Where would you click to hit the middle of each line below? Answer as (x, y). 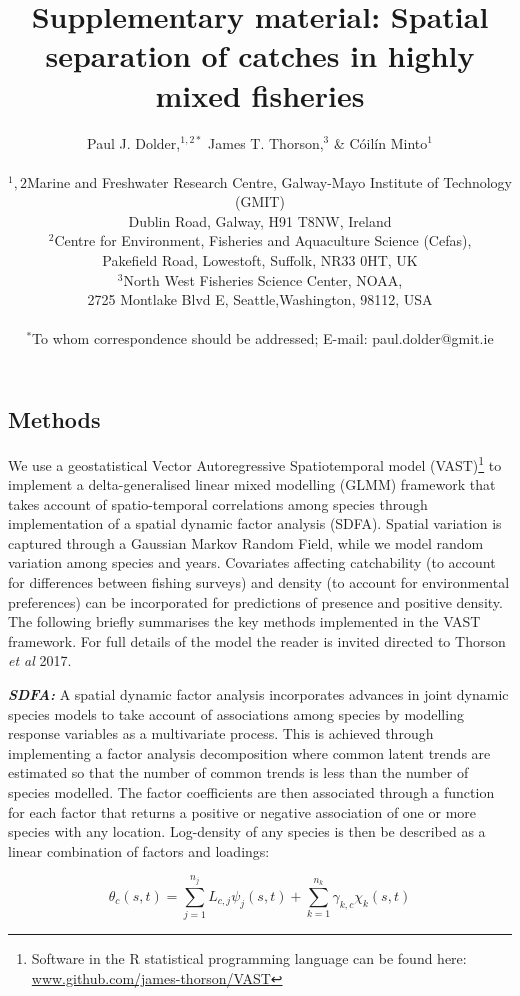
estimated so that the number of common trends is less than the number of (238, 772)
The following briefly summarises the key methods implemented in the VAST (244, 621)
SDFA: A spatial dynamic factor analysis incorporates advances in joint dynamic (258, 694)
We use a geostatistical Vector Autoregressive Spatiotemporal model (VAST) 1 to (255, 463)
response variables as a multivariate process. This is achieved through (221, 733)
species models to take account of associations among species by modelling (236, 713)
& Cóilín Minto (380, 142)
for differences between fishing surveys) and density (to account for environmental (259, 582)
